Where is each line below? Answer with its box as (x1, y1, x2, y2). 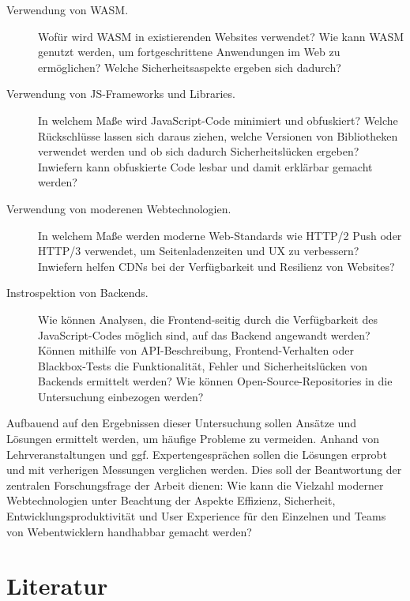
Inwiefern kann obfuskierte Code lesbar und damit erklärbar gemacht (38, 158, 373, 175)
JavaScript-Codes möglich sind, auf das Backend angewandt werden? (38, 326, 371, 343)
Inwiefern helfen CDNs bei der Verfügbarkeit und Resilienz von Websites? (38, 257, 395, 274)
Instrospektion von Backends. (6, 284, 149, 301)
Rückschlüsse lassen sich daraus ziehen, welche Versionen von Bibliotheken (38, 127, 398, 144)
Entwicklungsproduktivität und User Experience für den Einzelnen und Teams (6, 508, 386, 524)
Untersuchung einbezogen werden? (38, 388, 204, 404)
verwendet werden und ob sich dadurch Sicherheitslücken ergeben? (38, 143, 359, 160)
